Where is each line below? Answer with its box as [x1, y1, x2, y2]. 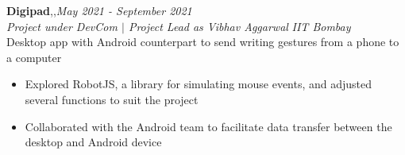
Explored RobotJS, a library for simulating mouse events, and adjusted [25, 76, 372, 92]
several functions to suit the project [25, 91, 199, 107]
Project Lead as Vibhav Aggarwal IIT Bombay [128, 17, 351, 34]
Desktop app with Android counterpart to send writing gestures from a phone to [6, 33, 399, 50]
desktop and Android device [25, 134, 162, 150]
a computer [6, 48, 62, 65]
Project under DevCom [6, 17, 118, 34]
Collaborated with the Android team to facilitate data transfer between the [25, 118, 392, 134]
